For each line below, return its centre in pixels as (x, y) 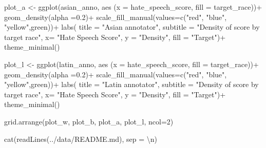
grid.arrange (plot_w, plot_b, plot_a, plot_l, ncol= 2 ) (89, 121)
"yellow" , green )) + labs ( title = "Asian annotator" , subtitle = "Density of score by (132, 27)
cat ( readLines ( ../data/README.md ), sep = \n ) (81, 139)
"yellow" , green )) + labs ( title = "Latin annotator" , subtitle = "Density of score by (131, 84)
